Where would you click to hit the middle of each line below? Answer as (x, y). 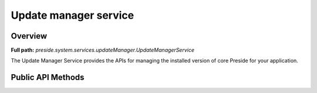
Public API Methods (48, 77)
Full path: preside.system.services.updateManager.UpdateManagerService (103, 50)
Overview (29, 36)
